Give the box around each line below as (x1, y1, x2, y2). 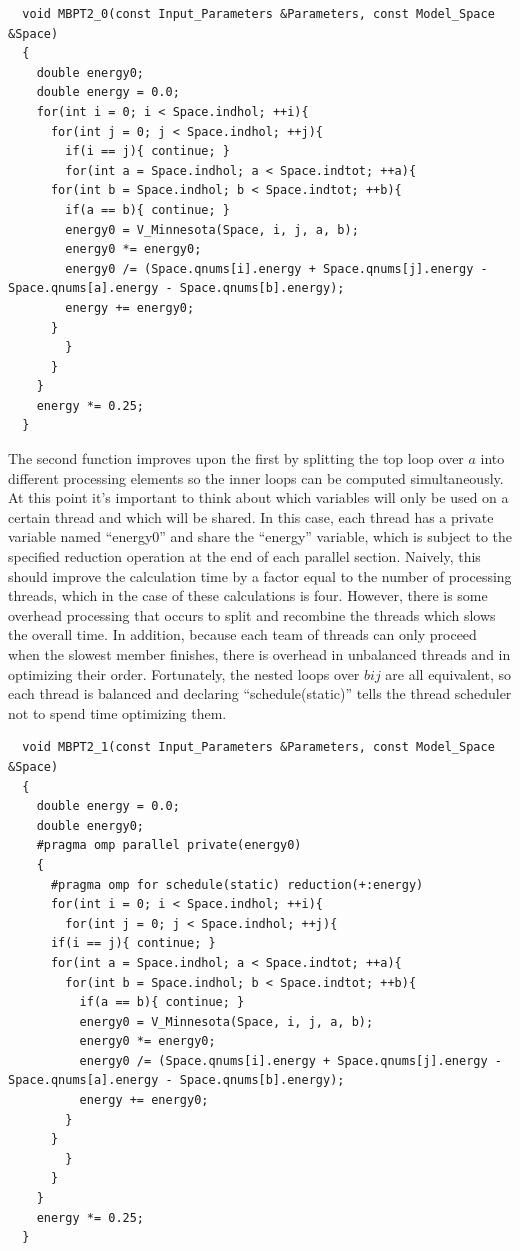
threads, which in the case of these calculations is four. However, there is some (8, 585, 488, 606)
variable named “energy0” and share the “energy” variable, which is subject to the (8, 526, 513, 547)
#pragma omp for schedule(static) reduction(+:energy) (50, 877, 424, 892)
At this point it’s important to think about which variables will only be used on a (8, 487, 509, 508)
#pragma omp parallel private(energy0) (36, 838, 302, 853)
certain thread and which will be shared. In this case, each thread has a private (8, 506, 494, 527)
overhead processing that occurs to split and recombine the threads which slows (8, 604, 496, 625)
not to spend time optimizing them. (8, 702, 227, 723)
